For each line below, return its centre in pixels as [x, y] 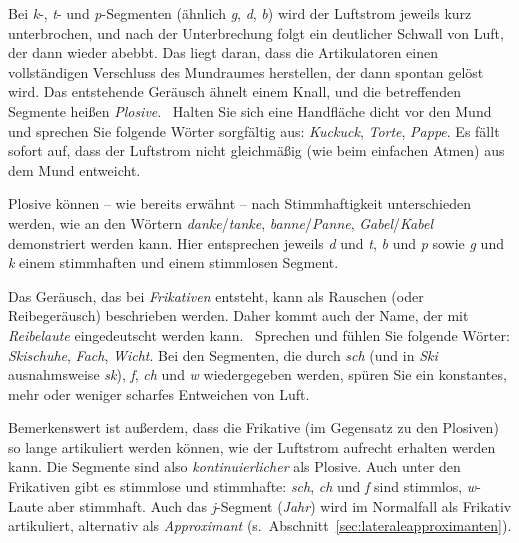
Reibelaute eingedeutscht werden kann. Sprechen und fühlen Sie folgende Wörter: [259, 334]
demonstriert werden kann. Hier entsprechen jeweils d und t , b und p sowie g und [256, 242]
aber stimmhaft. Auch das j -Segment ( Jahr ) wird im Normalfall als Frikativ [279, 505]
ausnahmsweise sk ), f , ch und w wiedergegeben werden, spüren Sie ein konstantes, [257, 374]
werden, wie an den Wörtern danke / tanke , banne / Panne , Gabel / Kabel [220, 222]
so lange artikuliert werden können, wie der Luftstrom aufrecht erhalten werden [252, 446]
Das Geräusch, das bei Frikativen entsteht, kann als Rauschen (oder [216, 295]
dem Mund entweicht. [74, 169]
